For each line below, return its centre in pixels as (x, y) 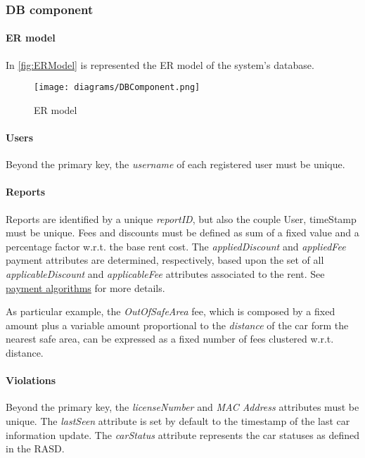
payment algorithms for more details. (85, 287)
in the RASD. (35, 449)
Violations (31, 380)
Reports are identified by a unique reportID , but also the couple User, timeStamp (181, 218)
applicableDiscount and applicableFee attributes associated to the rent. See (165, 274)
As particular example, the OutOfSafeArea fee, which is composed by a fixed (171, 311)
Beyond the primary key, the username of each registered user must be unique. (175, 164)
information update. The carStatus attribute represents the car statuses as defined (183, 434)
